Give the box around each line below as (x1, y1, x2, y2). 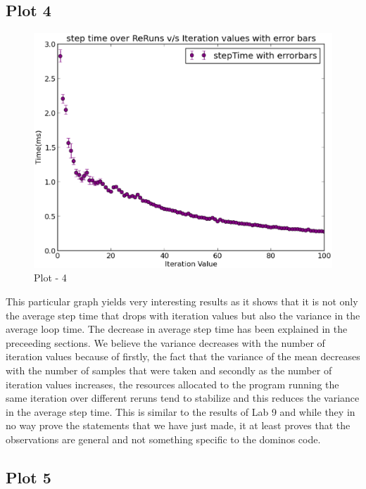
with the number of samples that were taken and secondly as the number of (6, 363, 332, 377)
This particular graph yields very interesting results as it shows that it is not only (6, 294, 358, 309)
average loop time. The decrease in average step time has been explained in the (6, 322, 348, 336)
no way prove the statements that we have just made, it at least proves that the (6, 418, 351, 433)
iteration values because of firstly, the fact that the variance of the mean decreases (6, 349, 360, 364)
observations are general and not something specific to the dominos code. (6, 431, 321, 446)
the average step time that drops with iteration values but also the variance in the (6, 307, 360, 322)
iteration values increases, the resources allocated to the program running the (6, 376, 339, 391)
